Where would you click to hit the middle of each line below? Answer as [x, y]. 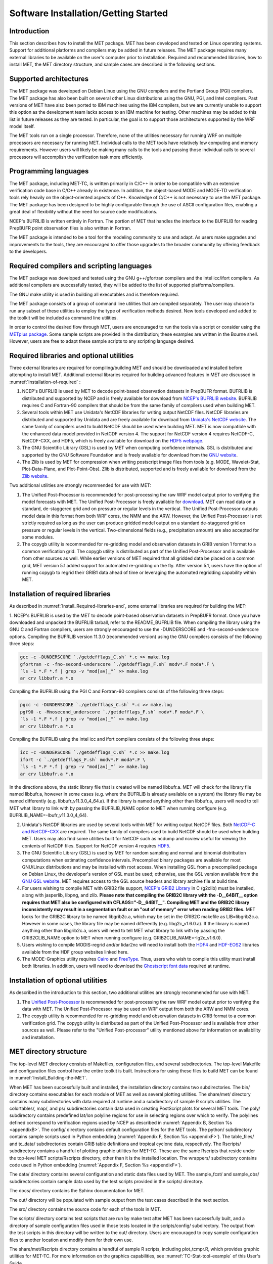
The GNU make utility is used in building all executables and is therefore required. [94, 294]
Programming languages [49, 171]
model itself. [22, 126]
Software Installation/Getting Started [89, 13]
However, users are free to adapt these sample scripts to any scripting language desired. [102, 341]
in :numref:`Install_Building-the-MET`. [49, 1078]
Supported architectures [49, 79]
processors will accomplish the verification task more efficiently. [76, 157]
